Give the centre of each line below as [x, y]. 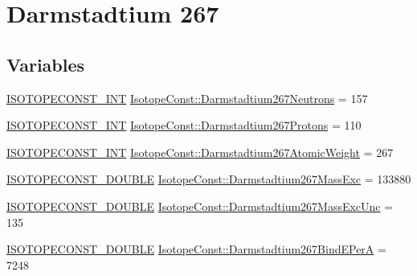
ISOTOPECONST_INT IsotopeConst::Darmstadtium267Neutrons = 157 [187, 98]
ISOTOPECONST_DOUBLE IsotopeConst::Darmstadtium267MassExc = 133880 [209, 179]
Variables [46, 64]
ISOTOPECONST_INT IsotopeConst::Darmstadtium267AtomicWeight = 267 [200, 152]
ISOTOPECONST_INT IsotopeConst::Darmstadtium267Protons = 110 [184, 125]
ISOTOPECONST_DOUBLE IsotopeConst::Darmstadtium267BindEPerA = [196, 249]
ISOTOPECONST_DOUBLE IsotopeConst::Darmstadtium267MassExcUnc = [200, 206]
